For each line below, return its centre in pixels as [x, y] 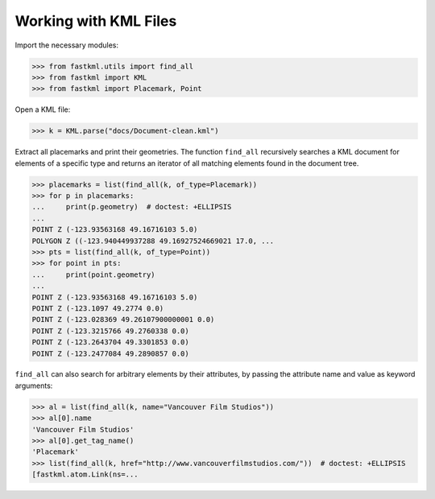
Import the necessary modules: [66, 45]
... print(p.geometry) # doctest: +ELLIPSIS [132, 207]
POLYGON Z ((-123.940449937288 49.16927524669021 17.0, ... [153, 241]
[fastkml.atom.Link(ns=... [85, 474]
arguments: [34, 386]
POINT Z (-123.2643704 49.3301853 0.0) [110, 342]
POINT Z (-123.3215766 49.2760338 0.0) [110, 331]
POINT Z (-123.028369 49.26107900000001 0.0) [123, 320]
